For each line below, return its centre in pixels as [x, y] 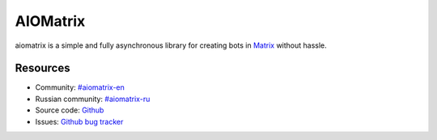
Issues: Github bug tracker [79, 121]
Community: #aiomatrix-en [80, 87]
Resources [42, 68]
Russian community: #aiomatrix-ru [93, 99]
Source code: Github [70, 110]
